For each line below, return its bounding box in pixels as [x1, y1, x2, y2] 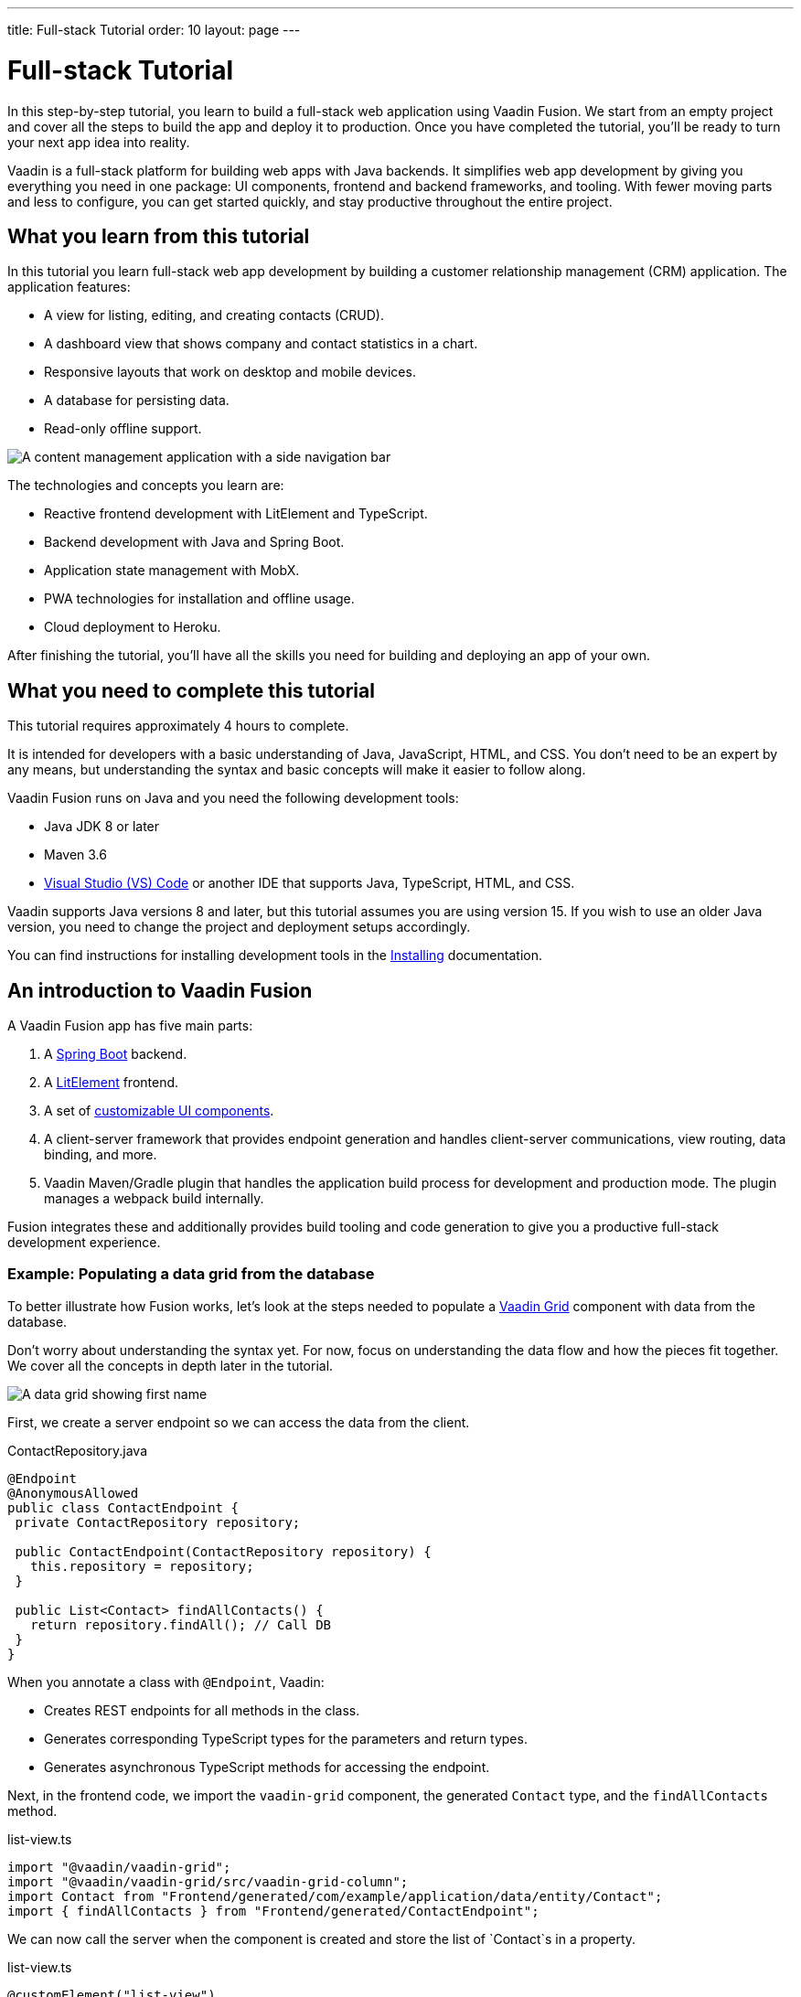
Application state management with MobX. [44, 562, 300, 579]
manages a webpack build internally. [44, 1191, 264, 1207]
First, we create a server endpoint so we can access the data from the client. [7, 1414, 470, 1430]
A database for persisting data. [44, 392, 230, 409]
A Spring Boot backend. [44, 1046, 187, 1063]
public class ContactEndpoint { [7, 1500, 239, 1515]
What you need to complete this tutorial [7, 678, 375, 702]
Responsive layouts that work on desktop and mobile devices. [44, 364, 416, 380]
